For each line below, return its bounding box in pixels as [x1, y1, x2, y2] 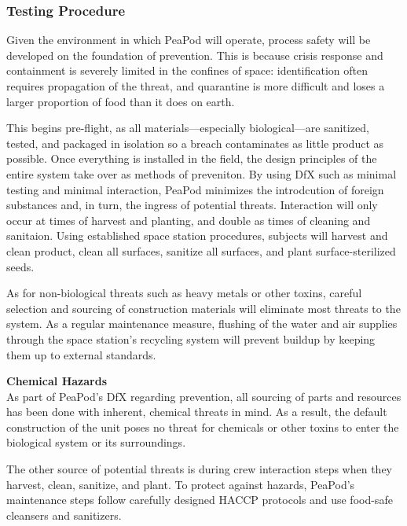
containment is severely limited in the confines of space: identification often [6, 62, 368, 79]
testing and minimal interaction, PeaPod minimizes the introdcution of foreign [6, 181, 384, 197]
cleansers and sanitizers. [6, 506, 122, 523]
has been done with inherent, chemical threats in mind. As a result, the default [6, 403, 387, 420]
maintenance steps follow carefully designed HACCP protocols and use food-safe [6, 491, 393, 508]
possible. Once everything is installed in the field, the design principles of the [6, 150, 377, 167]
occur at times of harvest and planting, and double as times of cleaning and [6, 212, 371, 228]
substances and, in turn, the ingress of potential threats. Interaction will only [6, 197, 378, 213]
